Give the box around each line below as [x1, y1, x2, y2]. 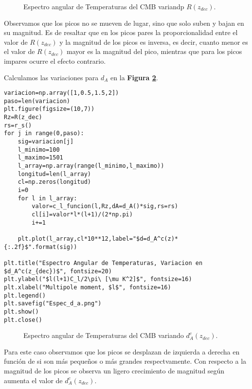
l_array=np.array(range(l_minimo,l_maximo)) [18, 162, 164, 170]
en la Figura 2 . [110, 72, 158, 82]
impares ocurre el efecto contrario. [4, 55, 106, 66]
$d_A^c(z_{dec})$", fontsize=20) [4, 267, 112, 275]
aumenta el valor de [4, 375, 63, 385]
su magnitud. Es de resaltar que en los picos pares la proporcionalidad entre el [4, 27, 238, 37]
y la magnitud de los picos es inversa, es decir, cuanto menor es [59, 36, 248, 47]
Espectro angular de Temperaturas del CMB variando [23, 330, 184, 340]
